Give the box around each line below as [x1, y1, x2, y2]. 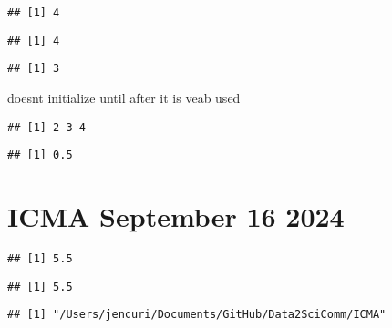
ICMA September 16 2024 [7, 198, 345, 235]
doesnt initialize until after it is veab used [7, 87, 241, 107]
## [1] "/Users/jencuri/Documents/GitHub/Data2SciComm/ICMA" [7, 308, 387, 322]
